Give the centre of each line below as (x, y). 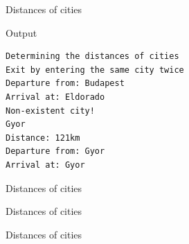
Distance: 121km (43, 138)
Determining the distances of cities (92, 56)
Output (21, 32)
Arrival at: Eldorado (55, 97)
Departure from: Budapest (65, 84)
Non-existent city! (50, 111)
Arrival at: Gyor (45, 165)
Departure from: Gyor (55, 151)
